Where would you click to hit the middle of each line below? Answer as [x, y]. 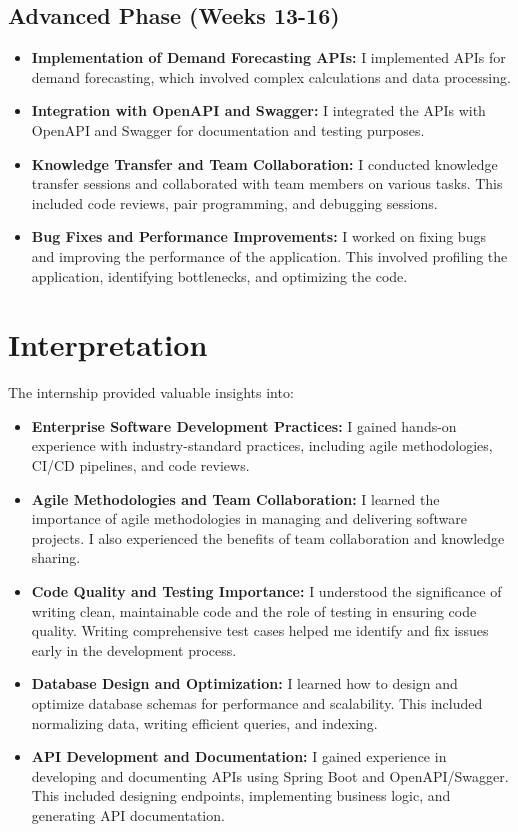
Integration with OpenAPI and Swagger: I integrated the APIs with [258, 110]
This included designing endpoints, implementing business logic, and [241, 795]
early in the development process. [134, 649]
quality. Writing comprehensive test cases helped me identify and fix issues [260, 630]
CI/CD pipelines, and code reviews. [140, 465]
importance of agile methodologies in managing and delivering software [249, 518]
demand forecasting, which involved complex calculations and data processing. [271, 76]
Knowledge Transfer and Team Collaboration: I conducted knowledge [264, 163]
